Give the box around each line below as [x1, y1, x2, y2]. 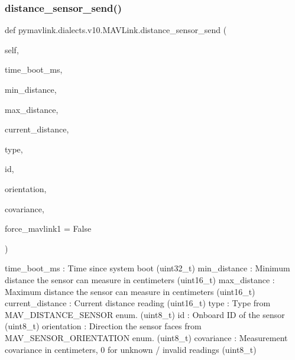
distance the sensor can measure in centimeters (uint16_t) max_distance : [5, 273, 275, 286]
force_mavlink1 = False [5, 222, 92, 235]
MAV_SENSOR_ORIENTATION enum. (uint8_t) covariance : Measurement [5, 331, 288, 343]
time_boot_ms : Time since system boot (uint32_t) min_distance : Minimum [5, 262, 290, 274]
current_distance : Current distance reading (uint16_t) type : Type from [5, 297, 271, 309]
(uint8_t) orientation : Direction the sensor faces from [5, 320, 202, 332]
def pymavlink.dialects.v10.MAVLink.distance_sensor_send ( [5, 24, 227, 36]
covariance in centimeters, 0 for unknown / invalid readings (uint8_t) [5, 343, 257, 355]
